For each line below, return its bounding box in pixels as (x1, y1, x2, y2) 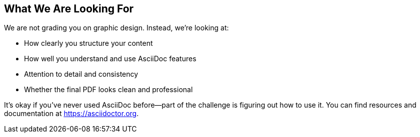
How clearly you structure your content (24, 39, 153, 48)
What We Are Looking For (4, 2, 134, 15)
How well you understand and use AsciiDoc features (24, 54, 196, 63)
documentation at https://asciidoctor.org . (4, 109, 139, 118)
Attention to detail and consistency (24, 70, 138, 79)
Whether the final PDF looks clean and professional (24, 85, 193, 94)
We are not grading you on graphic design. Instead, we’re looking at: (4, 23, 229, 32)
